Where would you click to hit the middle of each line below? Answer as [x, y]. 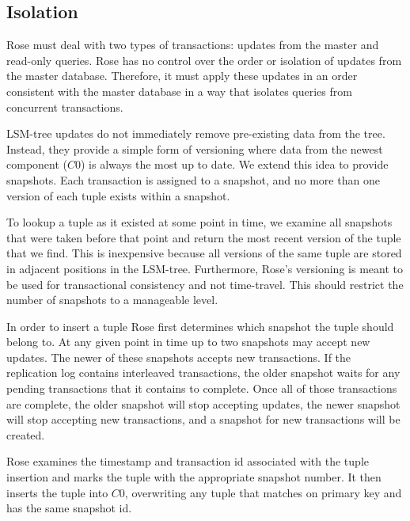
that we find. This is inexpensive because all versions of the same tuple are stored [204, 253]
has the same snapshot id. [69, 508]
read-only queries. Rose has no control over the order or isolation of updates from [204, 60]
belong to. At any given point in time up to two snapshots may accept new [188, 342]
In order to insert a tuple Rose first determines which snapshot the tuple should [200, 326]
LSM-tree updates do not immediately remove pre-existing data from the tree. [196, 133]
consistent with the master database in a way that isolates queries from [179, 91]
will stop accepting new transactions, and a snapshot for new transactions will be [203, 419]
